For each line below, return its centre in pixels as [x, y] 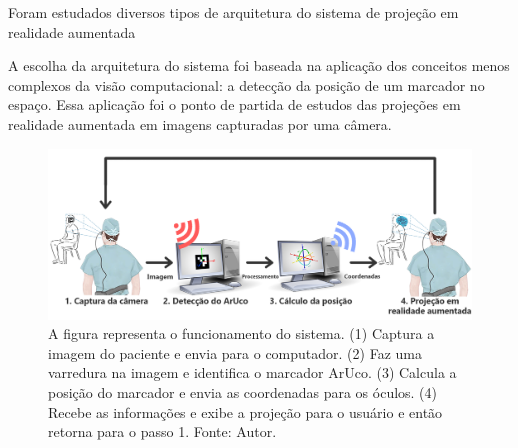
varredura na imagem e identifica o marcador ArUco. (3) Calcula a [252, 372]
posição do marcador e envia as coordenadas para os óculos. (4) [243, 391]
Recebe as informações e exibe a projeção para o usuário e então [245, 411]
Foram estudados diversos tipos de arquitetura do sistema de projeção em [233, 12]
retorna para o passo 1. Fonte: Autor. [162, 431]
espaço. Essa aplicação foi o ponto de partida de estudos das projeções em [234, 104]
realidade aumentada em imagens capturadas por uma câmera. [200, 123]
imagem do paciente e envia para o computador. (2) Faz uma [235, 352]
